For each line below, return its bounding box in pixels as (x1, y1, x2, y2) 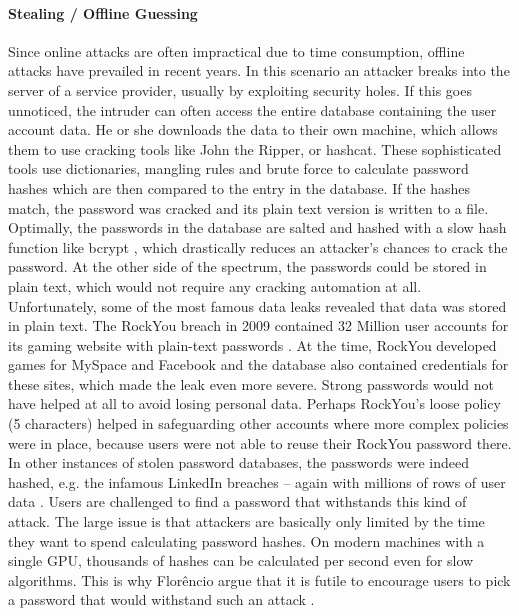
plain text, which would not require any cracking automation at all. (8, 275, 422, 296)
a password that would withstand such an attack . (8, 589, 315, 610)
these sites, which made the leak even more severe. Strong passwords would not (8, 373, 494, 394)
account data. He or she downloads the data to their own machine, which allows (8, 119, 498, 140)
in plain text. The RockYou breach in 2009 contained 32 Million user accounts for (8, 315, 509, 336)
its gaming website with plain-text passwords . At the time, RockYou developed (8, 334, 497, 355)
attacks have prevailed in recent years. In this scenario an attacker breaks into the (8, 60, 510, 81)
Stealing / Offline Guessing (8, 2, 198, 23)
